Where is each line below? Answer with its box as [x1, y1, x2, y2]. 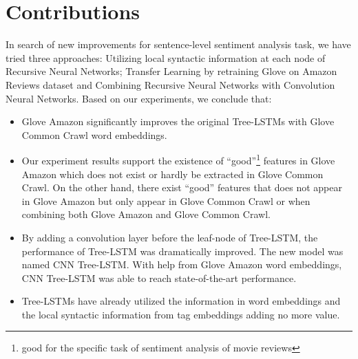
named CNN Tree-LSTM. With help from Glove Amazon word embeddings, [21, 257, 342, 272]
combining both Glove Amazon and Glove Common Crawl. [21, 207, 271, 221]
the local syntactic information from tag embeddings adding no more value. [21, 307, 340, 321]
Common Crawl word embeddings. [21, 127, 167, 142]
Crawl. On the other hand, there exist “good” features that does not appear [21, 180, 342, 195]
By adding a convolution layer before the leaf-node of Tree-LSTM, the [21, 230, 318, 244]
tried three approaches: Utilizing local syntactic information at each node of [6, 50, 326, 65]
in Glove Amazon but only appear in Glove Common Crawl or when [21, 193, 310, 208]
